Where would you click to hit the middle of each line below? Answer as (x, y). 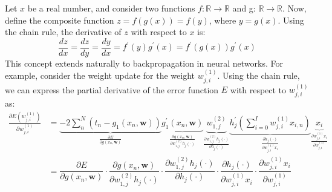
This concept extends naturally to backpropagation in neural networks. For (144, 63)
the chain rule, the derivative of (63, 32)
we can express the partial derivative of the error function (112, 89)
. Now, (295, 8)
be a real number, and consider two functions (111, 8)
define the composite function (60, 20)
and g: (244, 8)
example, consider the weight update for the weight (100, 75)
